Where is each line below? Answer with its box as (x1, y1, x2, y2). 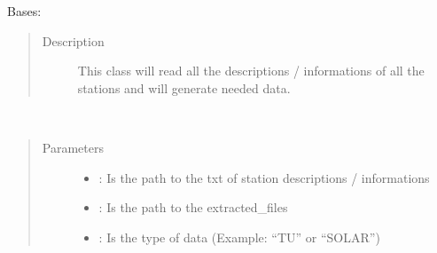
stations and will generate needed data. (77, 78, 291, 97)
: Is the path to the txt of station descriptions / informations (98, 168, 430, 186)
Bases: (7, 2, 42, 20)
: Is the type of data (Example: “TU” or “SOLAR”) (98, 227, 380, 246)
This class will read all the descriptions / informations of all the (77, 61, 425, 80)
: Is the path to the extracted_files (98, 198, 288, 217)
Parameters (42, 138, 104, 156)
